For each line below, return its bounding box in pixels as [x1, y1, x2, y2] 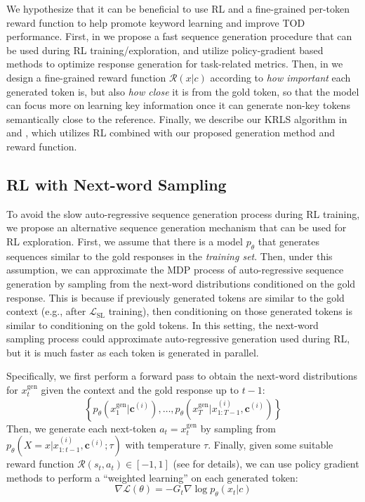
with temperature [125, 437, 201, 452]
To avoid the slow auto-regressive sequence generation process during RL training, [6, 206, 360, 221]
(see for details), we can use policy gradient [173, 456, 359, 471]
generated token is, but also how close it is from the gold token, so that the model [6, 84, 359, 98]
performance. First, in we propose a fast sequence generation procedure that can [6, 29, 352, 44]
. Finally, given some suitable [208, 437, 333, 452]
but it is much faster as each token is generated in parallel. [6, 345, 259, 359]
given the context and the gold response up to [41, 382, 239, 397]
